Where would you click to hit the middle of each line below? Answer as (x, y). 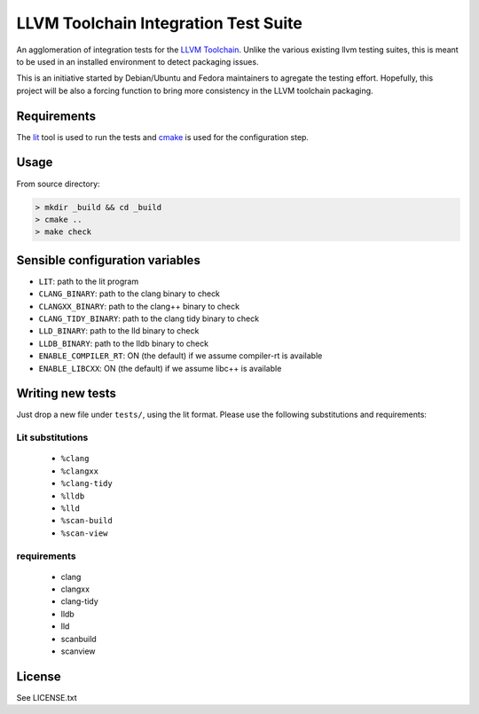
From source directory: (59, 184)
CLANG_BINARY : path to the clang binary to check (130, 294)
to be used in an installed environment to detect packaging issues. (137, 61)
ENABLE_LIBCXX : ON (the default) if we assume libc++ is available (160, 368)
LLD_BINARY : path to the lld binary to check (119, 331)
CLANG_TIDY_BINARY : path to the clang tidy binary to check (149, 318)
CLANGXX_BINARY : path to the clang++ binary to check (139, 306)
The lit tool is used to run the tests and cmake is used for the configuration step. (163, 137)
